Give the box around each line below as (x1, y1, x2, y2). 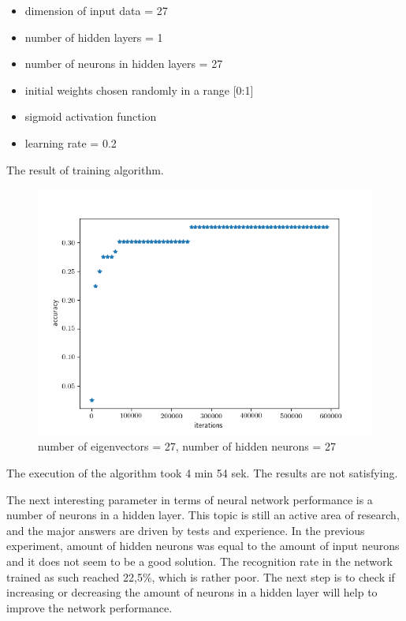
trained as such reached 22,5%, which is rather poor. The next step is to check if (6, 568, 395, 585)
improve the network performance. (6, 599, 173, 615)
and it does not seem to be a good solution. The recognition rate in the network (6, 553, 393, 569)
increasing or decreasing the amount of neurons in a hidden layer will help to (6, 584, 378, 600)
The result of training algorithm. (6, 161, 164, 178)
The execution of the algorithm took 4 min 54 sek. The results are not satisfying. (6, 465, 398, 481)
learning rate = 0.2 (24, 134, 117, 151)
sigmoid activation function (24, 108, 157, 125)
